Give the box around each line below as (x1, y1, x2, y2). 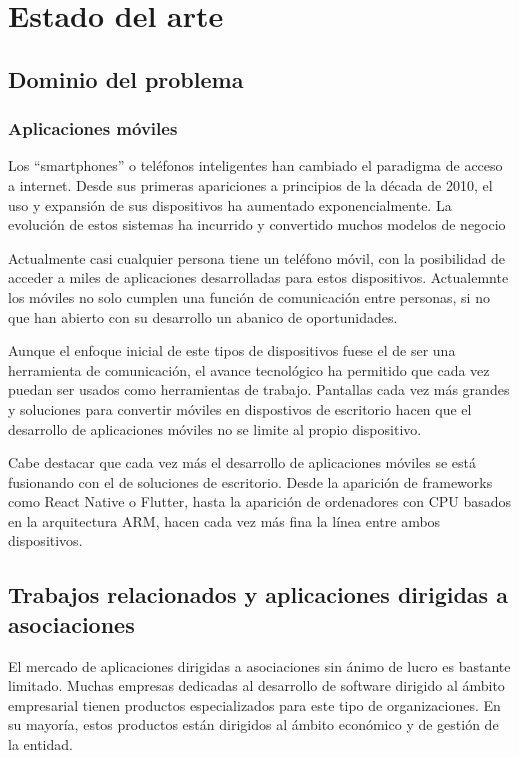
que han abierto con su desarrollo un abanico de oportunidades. (8, 306, 398, 327)
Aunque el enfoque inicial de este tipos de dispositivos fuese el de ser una (8, 340, 456, 361)
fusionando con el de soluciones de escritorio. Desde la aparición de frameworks (8, 471, 493, 492)
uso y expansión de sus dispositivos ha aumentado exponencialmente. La (8, 194, 452, 215)
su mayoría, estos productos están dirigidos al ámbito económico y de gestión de (8, 714, 499, 735)
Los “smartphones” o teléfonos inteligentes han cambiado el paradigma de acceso (8, 155, 503, 176)
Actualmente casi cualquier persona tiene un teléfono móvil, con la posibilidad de (8, 247, 505, 268)
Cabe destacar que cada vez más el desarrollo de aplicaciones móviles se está (8, 452, 476, 473)
